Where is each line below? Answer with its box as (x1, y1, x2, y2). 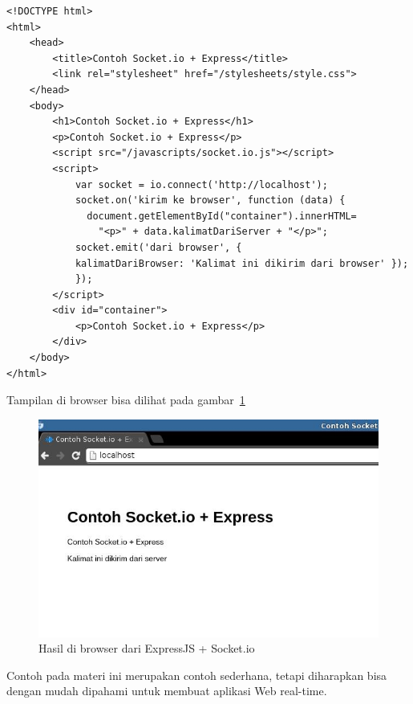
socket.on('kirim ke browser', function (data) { (75, 194, 346, 207)
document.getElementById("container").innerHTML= (87, 210, 357, 222)
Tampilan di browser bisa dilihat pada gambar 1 (6, 391, 245, 408)
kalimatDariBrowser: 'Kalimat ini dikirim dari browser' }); (75, 257, 409, 269)
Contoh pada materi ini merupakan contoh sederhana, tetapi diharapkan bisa (6, 666, 387, 683)
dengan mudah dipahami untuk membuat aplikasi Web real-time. (6, 682, 327, 699)
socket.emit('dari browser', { (75, 241, 242, 253)
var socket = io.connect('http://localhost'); (75, 178, 328, 190)
